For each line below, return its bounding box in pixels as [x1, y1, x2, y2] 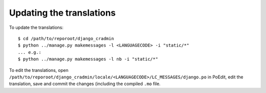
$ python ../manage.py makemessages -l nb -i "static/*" [18, 56, 159, 62]
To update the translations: [9, 24, 64, 30]
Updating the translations [9, 7, 116, 18]
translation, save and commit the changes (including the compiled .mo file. [9, 81, 161, 87]
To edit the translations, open [9, 67, 68, 73]
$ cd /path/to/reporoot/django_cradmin [18, 36, 114, 41]
